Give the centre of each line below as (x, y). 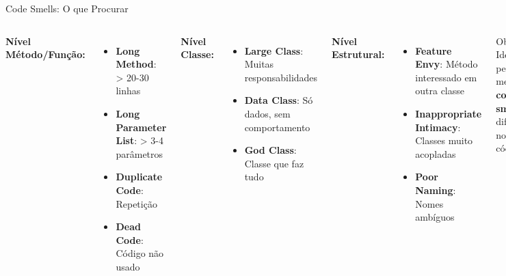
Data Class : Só (279, 100)
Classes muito (444, 140)
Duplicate (139, 177)
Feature (434, 50)
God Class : (270, 150)
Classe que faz (274, 163)
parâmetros (139, 153)
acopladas (436, 153)
